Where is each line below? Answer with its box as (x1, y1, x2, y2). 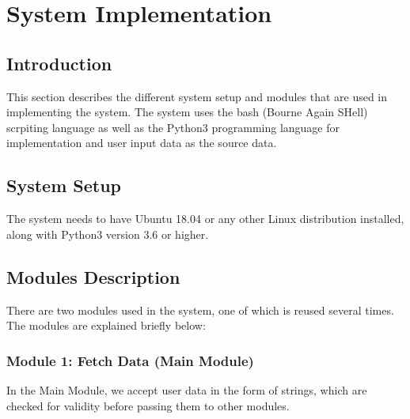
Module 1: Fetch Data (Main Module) (6, 350, 254, 370)
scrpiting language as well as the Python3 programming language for (6, 119, 340, 135)
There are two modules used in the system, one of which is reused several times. (6, 301, 394, 318)
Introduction (6, 51, 112, 75)
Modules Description (6, 264, 180, 289)
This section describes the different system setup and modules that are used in (6, 88, 388, 104)
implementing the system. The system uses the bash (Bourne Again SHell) (6, 104, 368, 120)
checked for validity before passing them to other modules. (6, 397, 290, 413)
